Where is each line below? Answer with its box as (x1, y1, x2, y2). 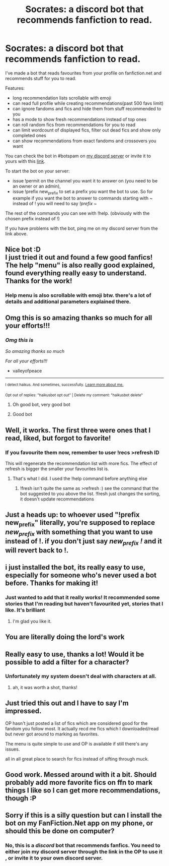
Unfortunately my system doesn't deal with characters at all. (5, 673, 157, 680)
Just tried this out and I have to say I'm (5, 699, 129, 708)
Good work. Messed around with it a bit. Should (5, 770, 157, 779)
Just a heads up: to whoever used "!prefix (5, 511, 140, 519)
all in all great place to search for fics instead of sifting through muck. (5, 756, 149, 762)
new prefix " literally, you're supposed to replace (5, 518, 155, 528)
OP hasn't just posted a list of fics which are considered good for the (5, 720, 148, 726)
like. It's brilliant (5, 606, 45, 613)
